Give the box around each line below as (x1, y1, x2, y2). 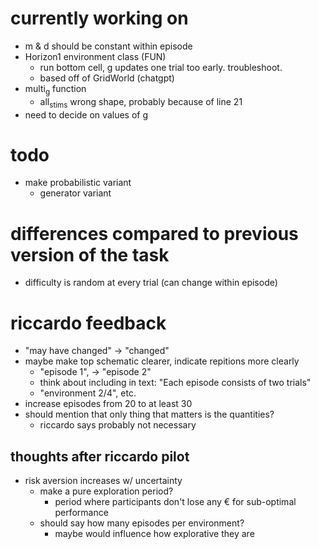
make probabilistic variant (24, 177, 132, 189)
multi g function (24, 82, 87, 97)
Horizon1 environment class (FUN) (24, 50, 167, 62)
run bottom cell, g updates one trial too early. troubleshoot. (39, 61, 283, 73)
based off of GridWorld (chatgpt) (39, 72, 175, 84)
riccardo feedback (10, 312, 167, 334)
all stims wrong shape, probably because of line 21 (39, 95, 243, 110)
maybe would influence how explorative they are (54, 528, 255, 540)
